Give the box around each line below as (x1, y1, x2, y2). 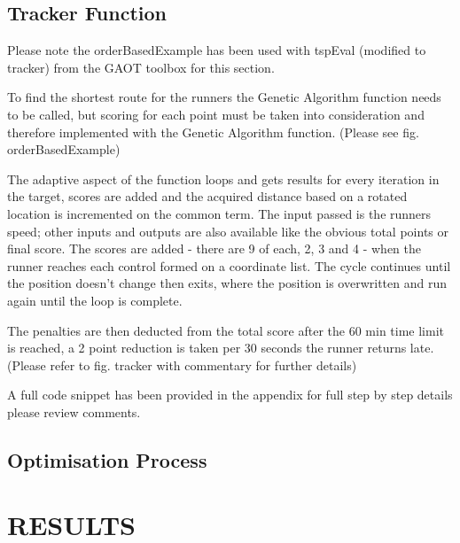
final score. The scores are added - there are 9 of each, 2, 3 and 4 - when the (7, 239, 422, 258)
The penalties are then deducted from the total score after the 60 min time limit (7, 321, 444, 339)
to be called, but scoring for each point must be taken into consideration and (7, 105, 425, 123)
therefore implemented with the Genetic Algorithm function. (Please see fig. (7, 122, 419, 141)
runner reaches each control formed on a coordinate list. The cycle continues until (7, 256, 451, 275)
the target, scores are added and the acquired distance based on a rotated (7, 187, 408, 206)
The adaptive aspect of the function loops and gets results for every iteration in (7, 169, 440, 188)
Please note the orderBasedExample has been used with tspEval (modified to (7, 41, 426, 59)
